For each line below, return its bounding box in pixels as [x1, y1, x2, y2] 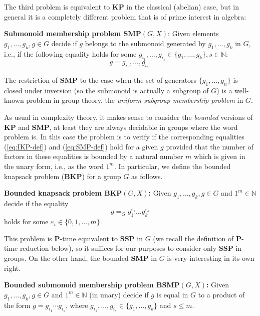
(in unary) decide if [89, 289, 149, 299]
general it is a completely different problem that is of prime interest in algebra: [4, 11, 246, 22]
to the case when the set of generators [80, 74, 197, 85]
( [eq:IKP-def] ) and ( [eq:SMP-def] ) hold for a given [4, 141, 158, 151]
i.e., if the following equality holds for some [4, 48, 137, 59]
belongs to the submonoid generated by [85, 38, 206, 48]
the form [4, 299, 31, 310]
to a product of [198, 289, 245, 299]
